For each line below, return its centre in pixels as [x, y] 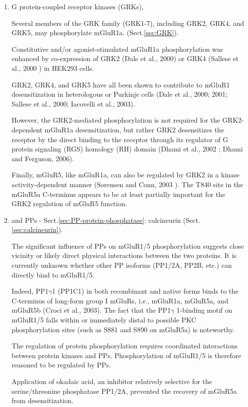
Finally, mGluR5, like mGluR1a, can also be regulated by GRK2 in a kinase [125, 175]
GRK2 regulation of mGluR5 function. [69, 203]
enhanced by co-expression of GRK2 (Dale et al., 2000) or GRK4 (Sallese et [125, 58]
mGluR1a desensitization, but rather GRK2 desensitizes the [134, 129]
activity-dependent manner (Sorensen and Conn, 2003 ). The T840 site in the [127, 184]
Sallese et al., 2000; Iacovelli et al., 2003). [73, 103]
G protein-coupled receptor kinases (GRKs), [78, 6]
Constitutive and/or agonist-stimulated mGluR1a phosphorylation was [117, 49]
